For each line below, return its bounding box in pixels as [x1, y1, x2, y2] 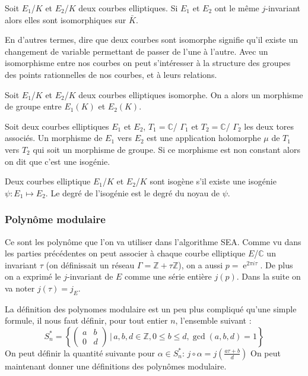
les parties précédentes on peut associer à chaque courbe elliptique [5, 247, 246, 259]
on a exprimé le [5, 270, 61, 283]
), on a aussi [178, 258, 223, 271]
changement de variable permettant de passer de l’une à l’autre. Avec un [5, 45, 268, 57]
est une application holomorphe [147, 131, 261, 144]
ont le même [214, 2, 259, 14]
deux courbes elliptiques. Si [78, 2, 178, 14]
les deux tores [244, 120, 294, 132]
